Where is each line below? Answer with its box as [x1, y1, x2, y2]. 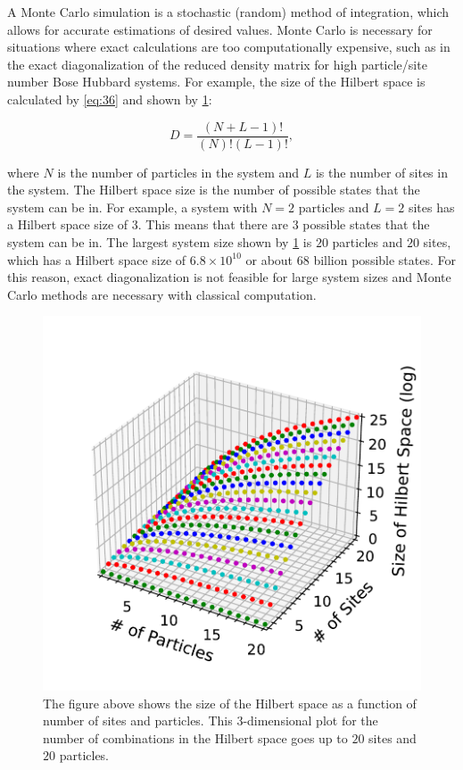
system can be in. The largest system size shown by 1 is [7, 233, 312, 251]
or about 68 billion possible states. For [245, 250, 456, 269]
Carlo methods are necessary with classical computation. [7, 285, 317, 303]
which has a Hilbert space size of [7, 250, 186, 269]
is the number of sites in [315, 162, 448, 181]
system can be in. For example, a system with [7, 197, 258, 216]
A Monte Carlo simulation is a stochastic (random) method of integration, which [7, 3, 450, 21]
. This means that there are [137, 215, 288, 234]
